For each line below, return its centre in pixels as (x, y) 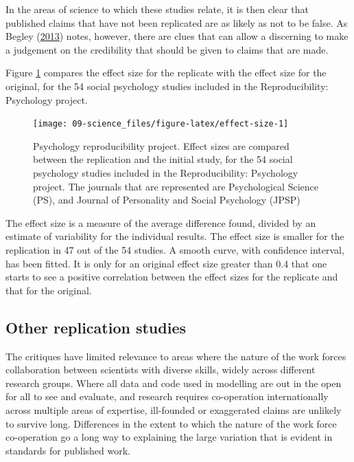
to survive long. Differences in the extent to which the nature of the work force (171, 423)
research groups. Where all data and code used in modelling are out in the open (174, 383)
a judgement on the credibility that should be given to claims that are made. (167, 49)
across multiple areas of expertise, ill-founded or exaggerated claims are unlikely (174, 409)
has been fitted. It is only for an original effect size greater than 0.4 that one (166, 263)
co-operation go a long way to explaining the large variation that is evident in (169, 437)
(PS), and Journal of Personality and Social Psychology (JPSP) (167, 200)
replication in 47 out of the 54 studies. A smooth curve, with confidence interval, (175, 249)
